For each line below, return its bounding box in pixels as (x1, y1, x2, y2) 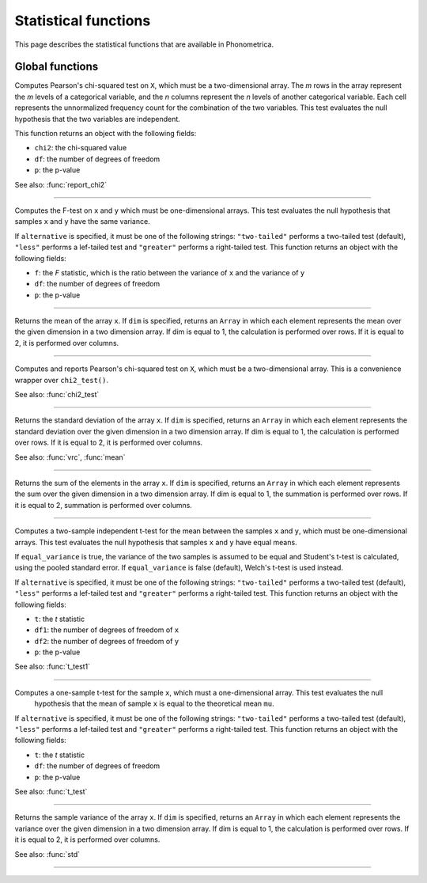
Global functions (14, 60, 99, 74)
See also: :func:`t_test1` (14, 661, 91, 672)
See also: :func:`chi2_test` (14, 390, 100, 400)
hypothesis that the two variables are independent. (14, 114, 181, 123)
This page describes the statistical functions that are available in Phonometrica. (14, 40, 274, 49)
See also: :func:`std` (14, 849, 81, 858)
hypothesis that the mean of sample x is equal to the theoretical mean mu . (34, 699, 274, 708)
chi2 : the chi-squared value (34, 143, 127, 153)
